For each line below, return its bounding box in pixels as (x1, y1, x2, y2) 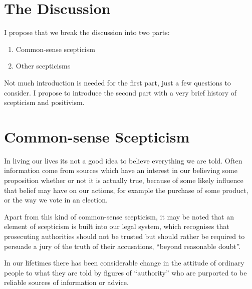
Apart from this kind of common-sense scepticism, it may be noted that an (4, 211, 234, 221)
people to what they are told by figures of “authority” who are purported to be (4, 267, 247, 277)
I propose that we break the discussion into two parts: (4, 27, 170, 37)
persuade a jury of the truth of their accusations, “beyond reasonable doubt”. (4, 240, 241, 251)
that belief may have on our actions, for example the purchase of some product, (4, 184, 248, 195)
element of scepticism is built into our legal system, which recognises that (4, 221, 229, 231)
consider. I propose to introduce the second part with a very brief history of (4, 87, 237, 97)
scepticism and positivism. (4, 97, 85, 107)
